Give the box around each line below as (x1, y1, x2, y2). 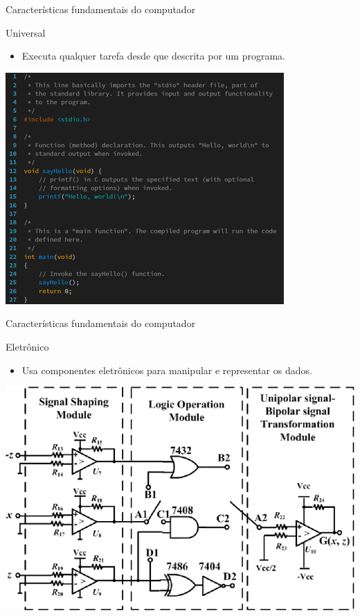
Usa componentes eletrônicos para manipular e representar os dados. (21, 362, 312, 377)
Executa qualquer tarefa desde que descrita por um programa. (21, 49, 285, 63)
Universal (6, 25, 46, 39)
